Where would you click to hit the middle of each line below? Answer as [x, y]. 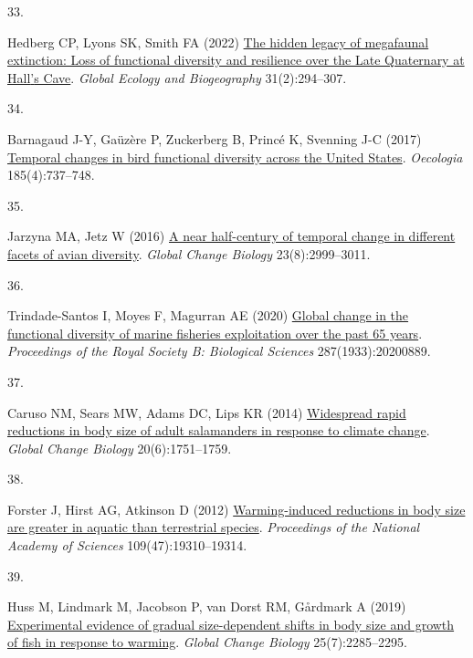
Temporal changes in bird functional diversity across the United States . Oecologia [235, 157]
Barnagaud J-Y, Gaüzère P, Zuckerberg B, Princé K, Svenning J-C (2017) [215, 138]
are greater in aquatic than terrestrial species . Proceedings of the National [214, 527]
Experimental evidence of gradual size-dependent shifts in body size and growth [231, 624]
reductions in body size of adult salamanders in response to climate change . [219, 430]
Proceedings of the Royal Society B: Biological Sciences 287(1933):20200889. [219, 351]
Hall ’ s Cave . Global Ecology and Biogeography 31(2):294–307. [177, 77]
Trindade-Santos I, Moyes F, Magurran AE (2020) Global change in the [208, 315]
